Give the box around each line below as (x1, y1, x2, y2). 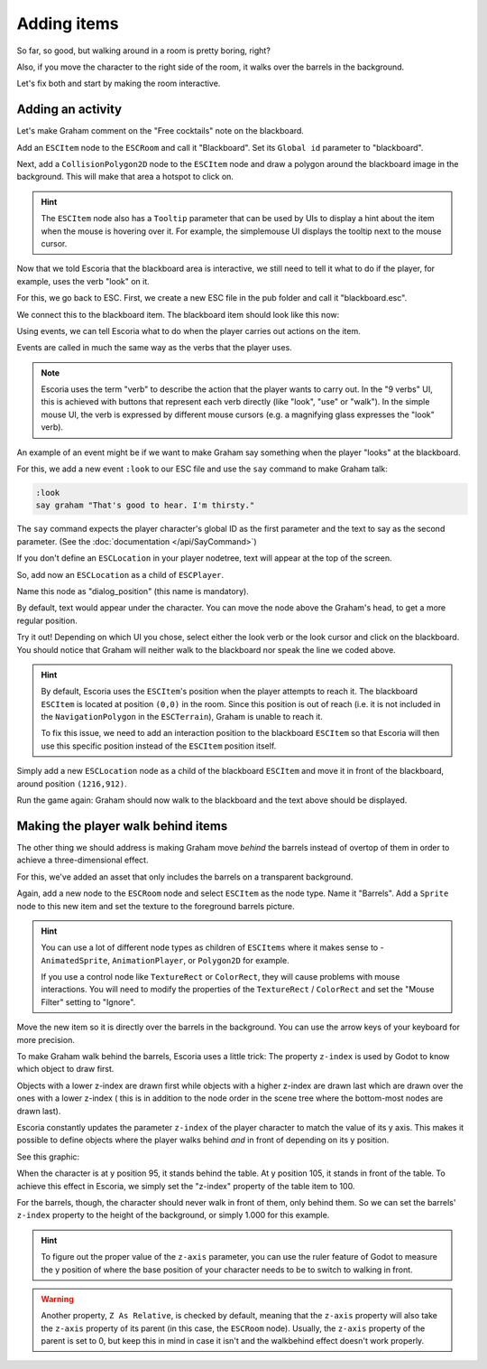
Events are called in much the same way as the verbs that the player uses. (16, 342, 292, 353)
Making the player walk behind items (16, 818, 228, 834)
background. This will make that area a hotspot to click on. (16, 172, 234, 182)
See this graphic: (16, 1151, 80, 1162)
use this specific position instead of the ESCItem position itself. (41, 740, 277, 751)
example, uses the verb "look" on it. (16, 275, 151, 286)
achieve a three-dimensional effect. (16, 854, 149, 866)
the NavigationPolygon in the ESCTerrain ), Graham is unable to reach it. (41, 712, 324, 722)
